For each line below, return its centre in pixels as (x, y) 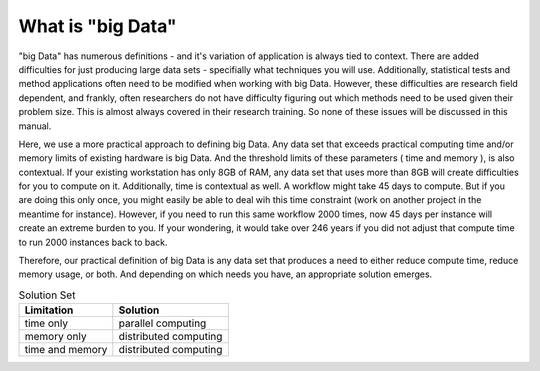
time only (46, 323)
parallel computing (162, 323)
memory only (55, 337)
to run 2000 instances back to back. (93, 242)
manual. (35, 126)
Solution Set (47, 295)
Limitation (49, 310)
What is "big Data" (97, 26)
